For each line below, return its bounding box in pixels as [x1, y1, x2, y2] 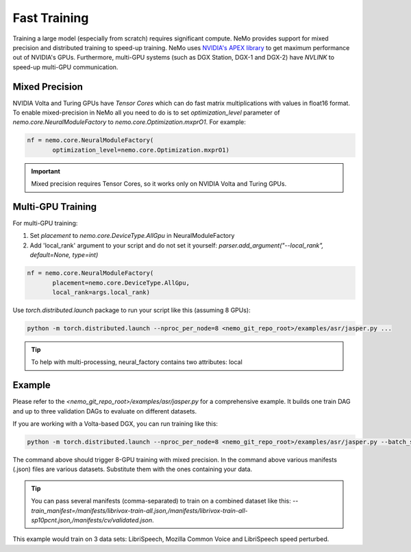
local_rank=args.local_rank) [52, 289, 151, 296]
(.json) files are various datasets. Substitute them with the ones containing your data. [12, 465, 253, 473]
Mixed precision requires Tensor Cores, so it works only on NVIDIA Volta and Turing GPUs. [31, 180, 287, 188]
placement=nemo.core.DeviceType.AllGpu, [52, 278, 190, 287]
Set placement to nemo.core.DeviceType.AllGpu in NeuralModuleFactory [29, 232, 235, 240]
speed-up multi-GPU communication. [12, 62, 119, 71]
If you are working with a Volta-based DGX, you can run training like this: [12, 420, 219, 428]
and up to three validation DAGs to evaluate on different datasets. [12, 407, 197, 415]
